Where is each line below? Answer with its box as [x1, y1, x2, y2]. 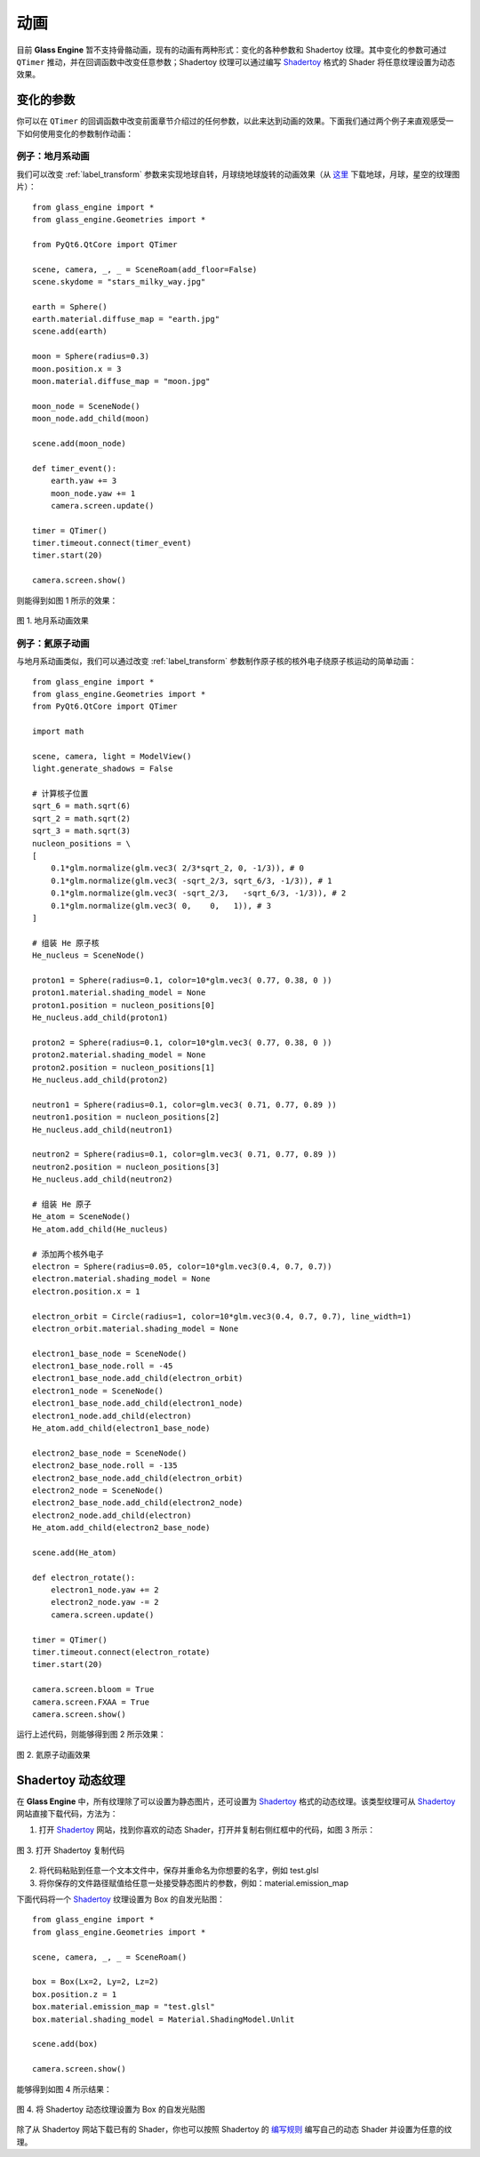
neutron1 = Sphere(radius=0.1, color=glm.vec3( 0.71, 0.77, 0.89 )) [32, 1099, 337, 1110]
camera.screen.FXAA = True [32, 1696, 150, 1707]
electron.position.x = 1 [32, 1286, 140, 1296]
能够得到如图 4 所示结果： [16, 2083, 112, 2094]
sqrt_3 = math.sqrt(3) [32, 826, 132, 836]
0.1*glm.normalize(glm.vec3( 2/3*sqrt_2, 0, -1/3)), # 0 [50, 863, 304, 873]
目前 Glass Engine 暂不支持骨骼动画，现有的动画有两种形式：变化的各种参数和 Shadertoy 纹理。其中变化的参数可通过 [16, 44, 447, 55]
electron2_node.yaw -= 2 [50, 1597, 159, 1608]
